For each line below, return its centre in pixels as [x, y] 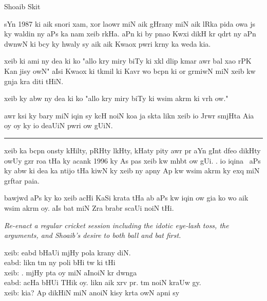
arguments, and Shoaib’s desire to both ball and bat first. [93, 235]
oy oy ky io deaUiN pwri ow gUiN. [59, 125]
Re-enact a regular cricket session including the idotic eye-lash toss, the [117, 225]
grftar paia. [22, 180]
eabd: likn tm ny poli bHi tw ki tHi [60, 262]
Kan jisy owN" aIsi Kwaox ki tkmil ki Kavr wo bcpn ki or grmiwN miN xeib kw [130, 71]
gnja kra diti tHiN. [34, 81]
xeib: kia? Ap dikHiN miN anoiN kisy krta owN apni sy [92, 293]
